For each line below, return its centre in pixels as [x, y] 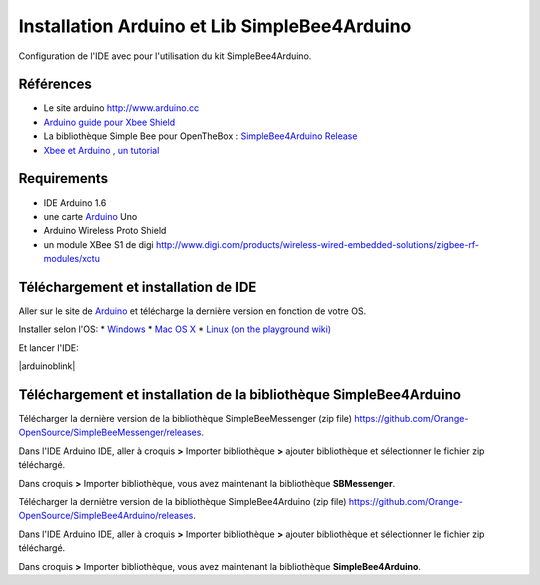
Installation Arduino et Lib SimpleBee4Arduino [215, 26]
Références [55, 84]
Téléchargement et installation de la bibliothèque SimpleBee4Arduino [240, 394]
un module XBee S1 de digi [98, 244]
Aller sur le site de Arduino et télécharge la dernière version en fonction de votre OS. [192, 311]
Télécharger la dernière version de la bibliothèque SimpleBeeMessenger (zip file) [185, 419]
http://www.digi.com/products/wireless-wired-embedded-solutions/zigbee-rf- [317, 244]
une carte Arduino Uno [90, 216]
